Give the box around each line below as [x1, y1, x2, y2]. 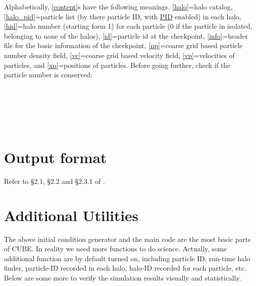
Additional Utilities [4, 205, 138, 225]
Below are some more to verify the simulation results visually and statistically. [4, 272, 241, 283]
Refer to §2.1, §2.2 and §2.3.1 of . [4, 175, 105, 186]
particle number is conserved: [4, 69, 92, 80]
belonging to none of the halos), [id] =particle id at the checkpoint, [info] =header [4, 30, 248, 41]
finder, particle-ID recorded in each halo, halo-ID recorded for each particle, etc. [4, 263, 247, 273]
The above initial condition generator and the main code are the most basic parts [4, 233, 251, 244]
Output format [4, 147, 107, 167]
